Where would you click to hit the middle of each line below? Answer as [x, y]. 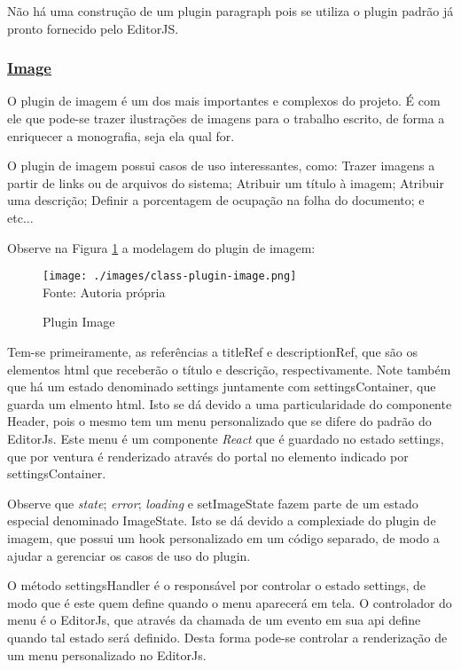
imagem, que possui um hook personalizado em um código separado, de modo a [223, 537]
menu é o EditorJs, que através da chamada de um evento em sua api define [214, 620]
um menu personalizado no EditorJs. [107, 654]
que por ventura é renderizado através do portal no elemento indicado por [208, 456]
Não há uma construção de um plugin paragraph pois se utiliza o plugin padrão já [230, 11]
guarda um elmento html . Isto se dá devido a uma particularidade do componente [230, 403]
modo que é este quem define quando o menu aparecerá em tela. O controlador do [230, 602]
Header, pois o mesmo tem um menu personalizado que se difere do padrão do [219, 421]
